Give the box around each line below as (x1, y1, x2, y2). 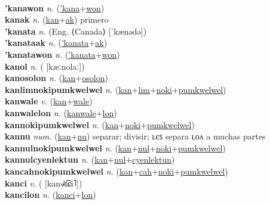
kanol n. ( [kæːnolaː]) (5, 60, 85, 72)
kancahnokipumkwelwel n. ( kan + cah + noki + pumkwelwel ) (5, 164, 228, 177)
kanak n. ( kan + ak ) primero (5, 13, 109, 26)
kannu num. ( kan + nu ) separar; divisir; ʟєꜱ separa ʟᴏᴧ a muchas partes (5, 130, 266, 142)
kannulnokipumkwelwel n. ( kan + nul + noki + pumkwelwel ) (5, 141, 226, 154)
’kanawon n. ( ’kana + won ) (5, 1, 105, 14)
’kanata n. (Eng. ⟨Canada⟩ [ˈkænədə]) (5, 24, 147, 37)
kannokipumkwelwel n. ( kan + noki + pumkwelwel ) (5, 118, 195, 131)
